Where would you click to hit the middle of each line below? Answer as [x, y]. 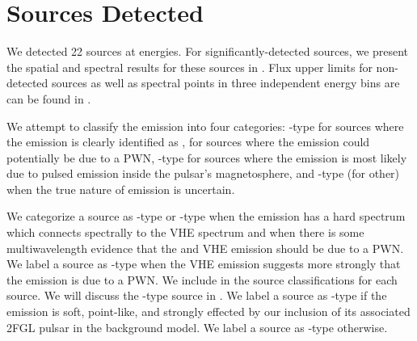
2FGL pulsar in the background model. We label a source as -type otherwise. [197, 327]
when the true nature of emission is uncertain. [121, 189]
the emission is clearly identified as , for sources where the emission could [188, 142]
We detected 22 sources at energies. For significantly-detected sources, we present [208, 51]
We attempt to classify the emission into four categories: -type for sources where [205, 126]
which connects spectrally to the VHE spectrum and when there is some [185, 232]
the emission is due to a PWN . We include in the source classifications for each [202, 279]
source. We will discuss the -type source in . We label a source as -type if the [197, 295]
